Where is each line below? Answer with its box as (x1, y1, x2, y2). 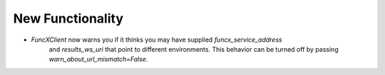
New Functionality (13, 11, 124, 26)
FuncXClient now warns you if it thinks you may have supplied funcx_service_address (31, 35, 282, 44)
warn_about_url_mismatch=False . (48, 55, 148, 64)
